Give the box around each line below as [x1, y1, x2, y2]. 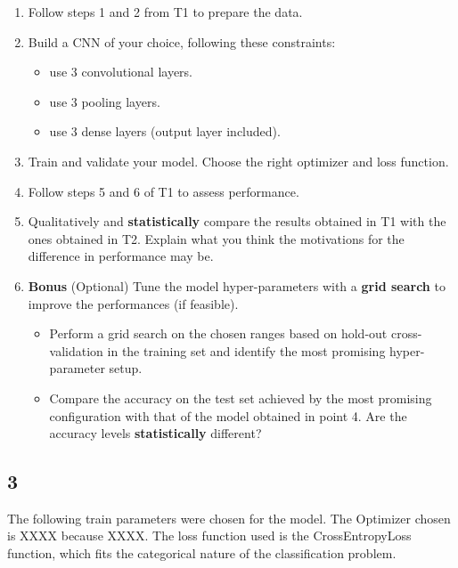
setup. [109, 359, 143, 377]
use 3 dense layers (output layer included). [49, 122, 281, 141]
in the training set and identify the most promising [107, 341, 386, 360]
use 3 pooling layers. [49, 92, 160, 110]
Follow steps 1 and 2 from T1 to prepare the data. [28, 3, 303, 20]
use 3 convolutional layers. [49, 62, 193, 81]
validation [49, 341, 103, 360]
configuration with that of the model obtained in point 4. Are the [49, 406, 407, 425]
